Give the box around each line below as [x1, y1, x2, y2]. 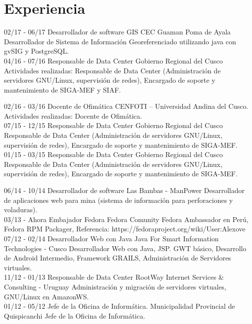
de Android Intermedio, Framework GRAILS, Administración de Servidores [4, 253, 231, 263]
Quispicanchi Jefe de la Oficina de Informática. [4, 310, 145, 321]
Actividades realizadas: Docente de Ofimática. [4, 110, 142, 121]
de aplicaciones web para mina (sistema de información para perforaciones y [4, 194, 233, 205]
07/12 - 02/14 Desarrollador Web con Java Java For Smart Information [4, 233, 219, 243]
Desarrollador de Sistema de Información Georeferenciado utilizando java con [4, 36, 236, 46]
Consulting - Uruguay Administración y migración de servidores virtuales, [4, 281, 226, 292]
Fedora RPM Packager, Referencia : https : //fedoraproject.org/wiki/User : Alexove [4, 224, 246, 234]
